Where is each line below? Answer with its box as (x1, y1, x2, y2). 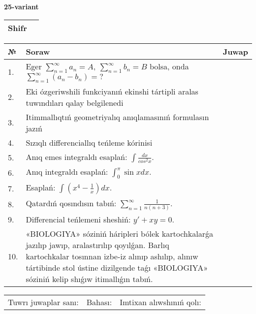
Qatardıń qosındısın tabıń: (26, 197, 117, 209)
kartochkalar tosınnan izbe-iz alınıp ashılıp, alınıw (26, 251, 198, 262)
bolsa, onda (149, 60, 189, 72)
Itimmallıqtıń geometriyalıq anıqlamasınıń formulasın (26, 111, 209, 123)
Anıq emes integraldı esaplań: (26, 151, 128, 162)
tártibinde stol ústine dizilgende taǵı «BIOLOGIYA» (26, 262, 208, 274)
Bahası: (86, 296, 112, 308)
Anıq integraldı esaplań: (26, 166, 108, 178)
